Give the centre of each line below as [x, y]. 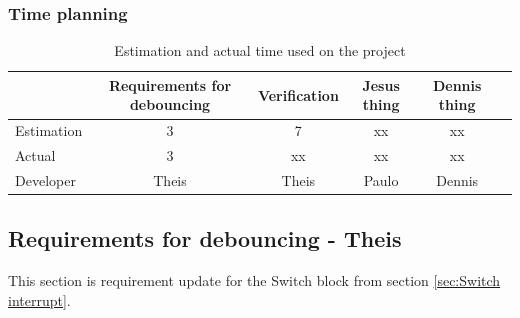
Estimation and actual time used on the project [260, 50]
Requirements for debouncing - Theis [205, 238]
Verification [298, 94]
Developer [45, 179]
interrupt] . [39, 299]
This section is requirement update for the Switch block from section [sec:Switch [254, 280]
